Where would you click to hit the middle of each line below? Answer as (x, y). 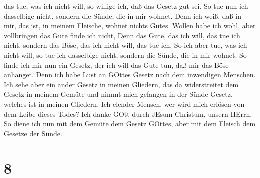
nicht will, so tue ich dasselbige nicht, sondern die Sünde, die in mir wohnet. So (125, 55)
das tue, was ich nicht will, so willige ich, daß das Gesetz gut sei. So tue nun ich (126, 6)
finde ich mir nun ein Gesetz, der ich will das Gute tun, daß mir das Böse (116, 65)
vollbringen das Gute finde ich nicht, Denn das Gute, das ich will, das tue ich (122, 35)
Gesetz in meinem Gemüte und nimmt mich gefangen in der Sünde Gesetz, (118, 94)
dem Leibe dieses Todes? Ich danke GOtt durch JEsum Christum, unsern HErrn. (128, 114)
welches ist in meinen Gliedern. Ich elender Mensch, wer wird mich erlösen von (124, 104)
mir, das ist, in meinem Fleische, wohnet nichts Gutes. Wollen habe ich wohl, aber (130, 26)
